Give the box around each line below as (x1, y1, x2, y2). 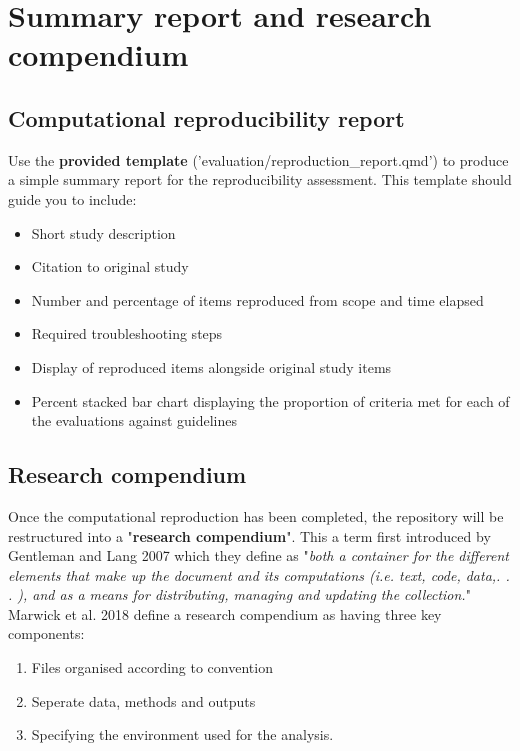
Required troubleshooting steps (31, 323, 223, 344)
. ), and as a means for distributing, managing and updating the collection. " (8, 584, 471, 605)
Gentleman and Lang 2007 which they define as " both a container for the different (8, 545, 509, 566)
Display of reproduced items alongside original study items (31, 356, 392, 377)
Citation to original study (31, 256, 189, 277)
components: (8, 623, 85, 644)
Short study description (31, 222, 176, 243)
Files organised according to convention (31, 657, 273, 678)
